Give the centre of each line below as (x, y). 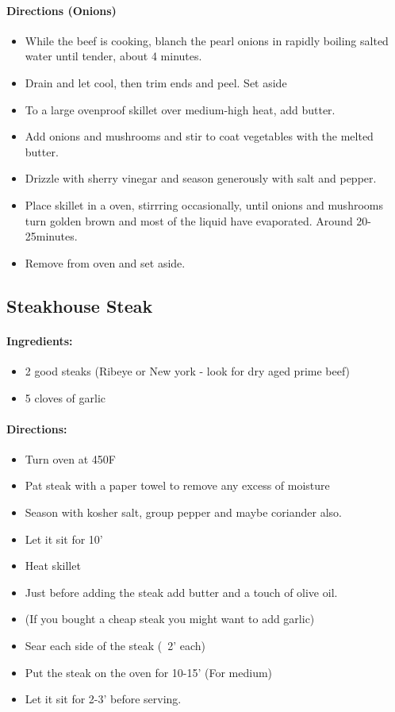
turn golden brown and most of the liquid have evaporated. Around (189, 220)
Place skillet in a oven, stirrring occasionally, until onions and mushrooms (204, 204)
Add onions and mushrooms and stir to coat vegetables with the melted (199, 136)
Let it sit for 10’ (64, 539)
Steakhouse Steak (80, 305)
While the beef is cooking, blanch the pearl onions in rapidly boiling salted (207, 40)
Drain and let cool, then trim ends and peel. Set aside (156, 82)
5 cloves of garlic (65, 397)
